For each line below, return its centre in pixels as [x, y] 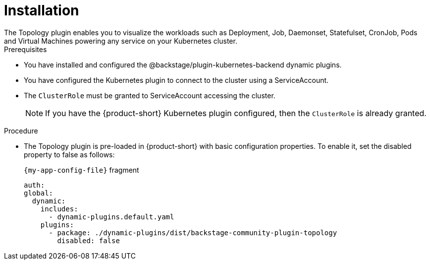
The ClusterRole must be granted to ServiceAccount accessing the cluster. [150, 95]
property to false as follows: [69, 154]
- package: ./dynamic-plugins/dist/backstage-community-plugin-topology [193, 232]
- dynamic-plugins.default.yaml [111, 217]
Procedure [21, 131]
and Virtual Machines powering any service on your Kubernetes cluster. [121, 41]
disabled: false [88, 240]
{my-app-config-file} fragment [81, 170]
